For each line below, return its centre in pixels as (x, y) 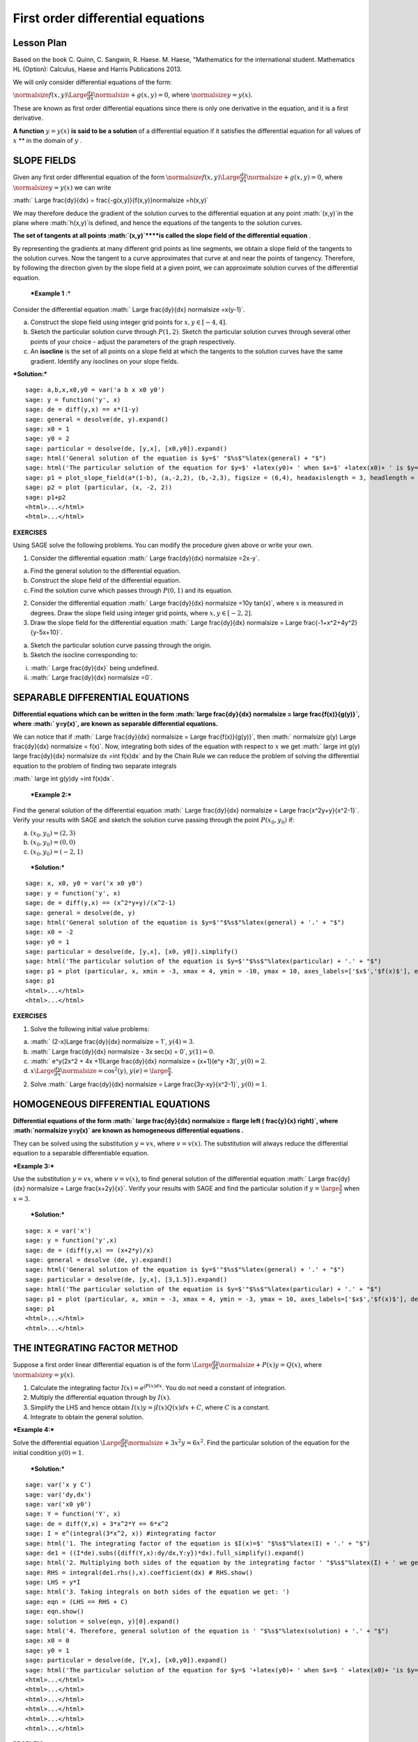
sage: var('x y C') (59, 1485)
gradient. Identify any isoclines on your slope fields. (104, 361)
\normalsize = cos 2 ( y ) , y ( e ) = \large (114, 1071)
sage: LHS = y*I (53, 1582)
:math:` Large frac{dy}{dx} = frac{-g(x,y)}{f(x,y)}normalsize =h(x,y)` (111, 200)
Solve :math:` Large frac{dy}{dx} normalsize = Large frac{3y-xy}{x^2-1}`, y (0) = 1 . (149, 1084)
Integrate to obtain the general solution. (87, 1417)
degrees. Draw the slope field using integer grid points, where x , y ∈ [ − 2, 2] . (141, 612)
